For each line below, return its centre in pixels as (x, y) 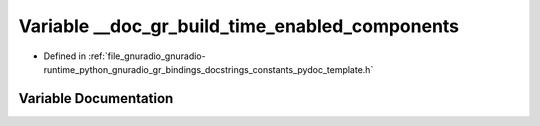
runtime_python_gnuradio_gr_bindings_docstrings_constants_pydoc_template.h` (208, 69)
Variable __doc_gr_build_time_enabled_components (239, 26)
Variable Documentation (96, 98)
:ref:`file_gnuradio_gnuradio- (147, 56)
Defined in (65, 56)
